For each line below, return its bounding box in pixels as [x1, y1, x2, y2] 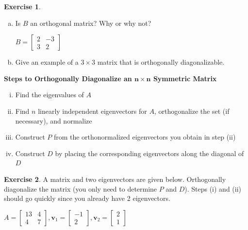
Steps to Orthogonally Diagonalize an [4, 73, 132, 83]
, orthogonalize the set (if [154, 106, 230, 116]
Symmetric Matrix [153, 73, 217, 83]
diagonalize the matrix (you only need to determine [4, 183, 157, 194]
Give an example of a [15, 57, 79, 67]
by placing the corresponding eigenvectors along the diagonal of [55, 148, 244, 158]
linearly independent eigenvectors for [38, 106, 147, 116]
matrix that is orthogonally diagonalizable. [97, 57, 225, 67]
